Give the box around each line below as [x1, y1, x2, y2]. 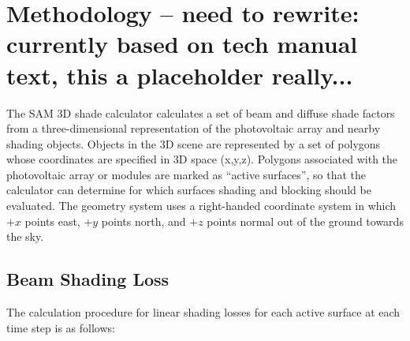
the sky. [6, 228, 44, 245]
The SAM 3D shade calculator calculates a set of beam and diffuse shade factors [6, 104, 395, 121]
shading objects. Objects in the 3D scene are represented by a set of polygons [6, 135, 381, 152]
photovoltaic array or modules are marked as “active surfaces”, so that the [6, 166, 366, 182]
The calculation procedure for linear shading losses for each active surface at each [6, 304, 401, 320]
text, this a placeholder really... [6, 58, 353, 91]
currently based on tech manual [6, 28, 358, 60]
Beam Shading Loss [6, 267, 170, 291]
